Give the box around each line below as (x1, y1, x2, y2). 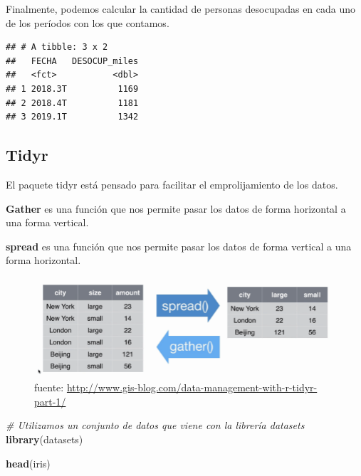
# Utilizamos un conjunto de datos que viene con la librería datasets (6, 418, 305, 433)
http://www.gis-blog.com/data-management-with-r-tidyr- (66, 380, 318, 395)
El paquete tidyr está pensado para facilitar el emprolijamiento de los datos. (6, 176, 338, 191)
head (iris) (6, 455, 51, 470)
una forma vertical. (6, 215, 89, 230)
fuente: (34, 380, 64, 395)
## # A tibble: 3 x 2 (6, 42, 108, 53)
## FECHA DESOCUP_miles (6, 55, 139, 66)
